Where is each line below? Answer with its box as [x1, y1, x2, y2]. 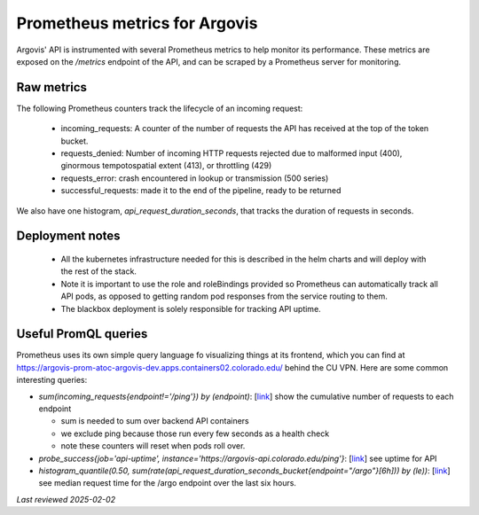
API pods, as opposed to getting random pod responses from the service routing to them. [60, 291, 388, 301]
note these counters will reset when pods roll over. [60, 441, 246, 451]
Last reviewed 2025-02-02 [16, 494, 115, 504]
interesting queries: [16, 375, 88, 386]
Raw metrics [16, 80, 88, 95]
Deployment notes [16, 229, 121, 244]
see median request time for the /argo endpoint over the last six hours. [38, 478, 297, 488]
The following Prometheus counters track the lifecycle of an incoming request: [16, 103, 303, 113]
